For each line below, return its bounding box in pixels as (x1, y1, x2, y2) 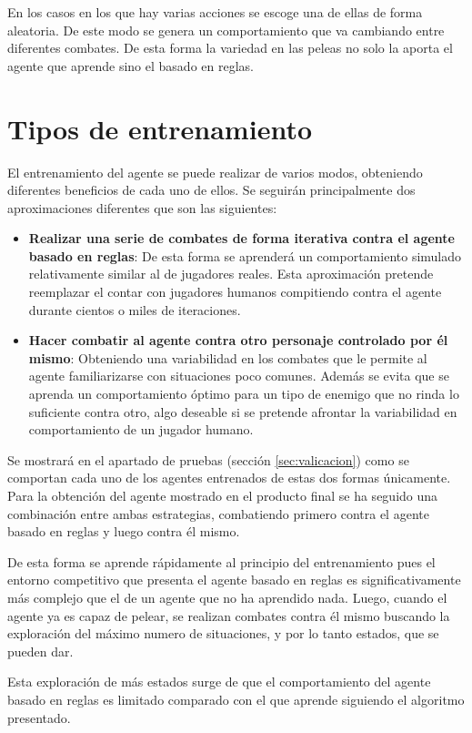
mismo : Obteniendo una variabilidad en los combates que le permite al (28, 348, 427, 367)
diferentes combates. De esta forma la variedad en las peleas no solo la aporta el (7, 38, 453, 57)
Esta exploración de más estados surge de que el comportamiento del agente (7, 672, 431, 691)
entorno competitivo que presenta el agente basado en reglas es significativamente (7, 570, 461, 589)
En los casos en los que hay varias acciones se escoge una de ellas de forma (7, 3, 423, 21)
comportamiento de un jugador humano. (28, 420, 254, 439)
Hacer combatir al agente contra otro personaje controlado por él (28, 331, 448, 350)
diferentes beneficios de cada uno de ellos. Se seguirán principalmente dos (7, 180, 416, 199)
